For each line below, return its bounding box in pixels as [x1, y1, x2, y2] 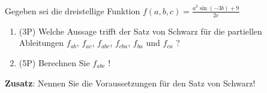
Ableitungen [19, 36, 64, 49]
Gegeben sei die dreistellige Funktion [5, 4, 140, 17]
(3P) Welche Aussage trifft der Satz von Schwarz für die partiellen [19, 24, 262, 37]
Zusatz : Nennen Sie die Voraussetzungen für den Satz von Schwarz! [5, 76, 256, 89]
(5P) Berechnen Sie [19, 56, 90, 69]
